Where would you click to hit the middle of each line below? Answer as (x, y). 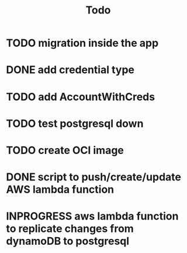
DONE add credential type (70, 70)
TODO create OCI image (65, 150)
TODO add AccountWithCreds (81, 97)
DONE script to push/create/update (94, 177)
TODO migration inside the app (82, 43)
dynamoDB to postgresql (68, 241)
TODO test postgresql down (75, 123)
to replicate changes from (70, 229)
